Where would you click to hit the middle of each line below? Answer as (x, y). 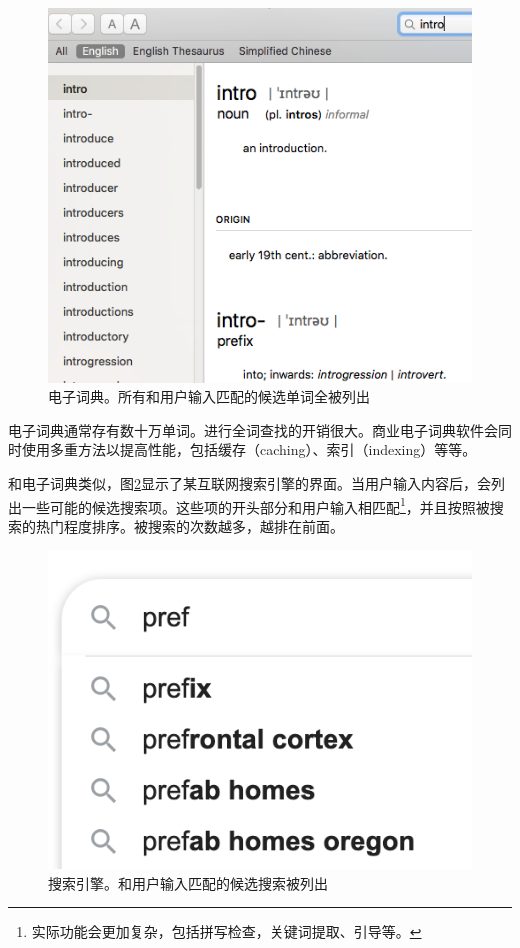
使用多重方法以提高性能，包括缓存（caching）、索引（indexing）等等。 (249, 449)
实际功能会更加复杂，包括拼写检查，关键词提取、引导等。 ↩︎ (226, 931)
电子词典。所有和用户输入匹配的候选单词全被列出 (209, 396)
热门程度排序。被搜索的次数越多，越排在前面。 (189, 525)
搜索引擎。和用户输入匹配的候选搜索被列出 (188, 882)
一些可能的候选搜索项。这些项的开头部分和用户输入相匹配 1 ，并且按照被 (255, 505)
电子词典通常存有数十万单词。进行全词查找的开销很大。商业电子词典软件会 (253, 429)
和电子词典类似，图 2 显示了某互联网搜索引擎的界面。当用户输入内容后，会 (249, 482)
